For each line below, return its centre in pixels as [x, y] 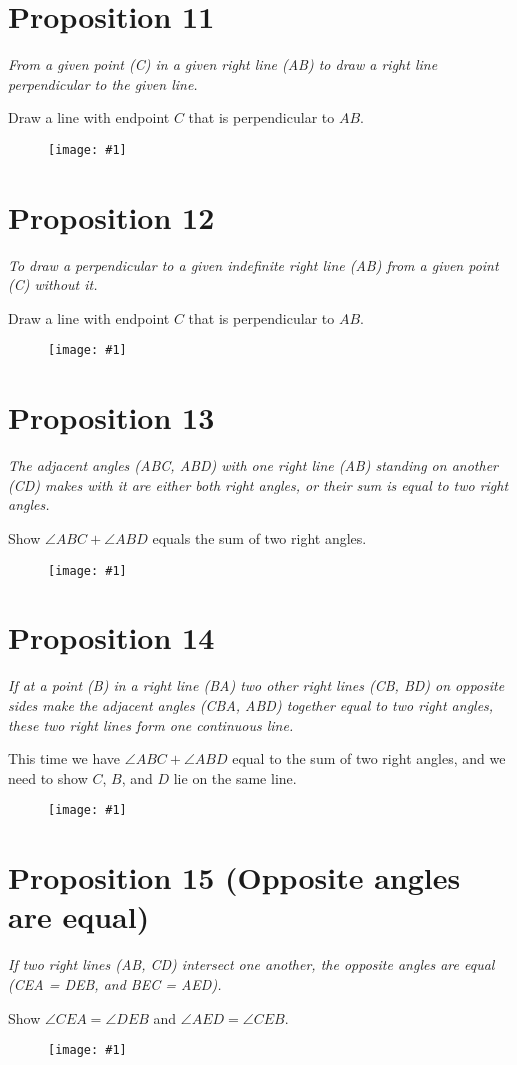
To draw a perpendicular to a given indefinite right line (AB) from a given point [253, 264]
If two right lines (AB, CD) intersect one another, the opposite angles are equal [251, 964]
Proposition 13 [111, 417]
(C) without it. [53, 284]
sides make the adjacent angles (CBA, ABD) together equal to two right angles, [251, 705]
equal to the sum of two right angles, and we [369, 758]
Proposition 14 [111, 637]
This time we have [64, 758]
